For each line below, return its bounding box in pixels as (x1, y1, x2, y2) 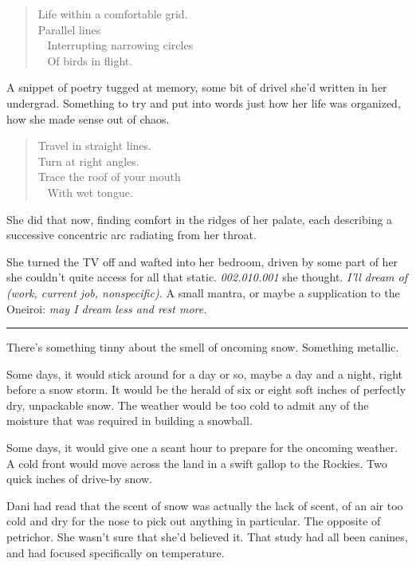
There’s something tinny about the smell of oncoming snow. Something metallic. (6, 339, 399, 356)
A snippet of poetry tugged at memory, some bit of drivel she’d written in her (6, 79, 387, 96)
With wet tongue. (47, 183, 133, 200)
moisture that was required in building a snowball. (6, 412, 253, 429)
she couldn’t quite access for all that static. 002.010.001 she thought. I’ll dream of (6, 269, 408, 285)
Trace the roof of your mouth (37, 168, 181, 185)
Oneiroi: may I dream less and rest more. (6, 300, 207, 316)
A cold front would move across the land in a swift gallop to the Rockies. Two (6, 454, 387, 471)
